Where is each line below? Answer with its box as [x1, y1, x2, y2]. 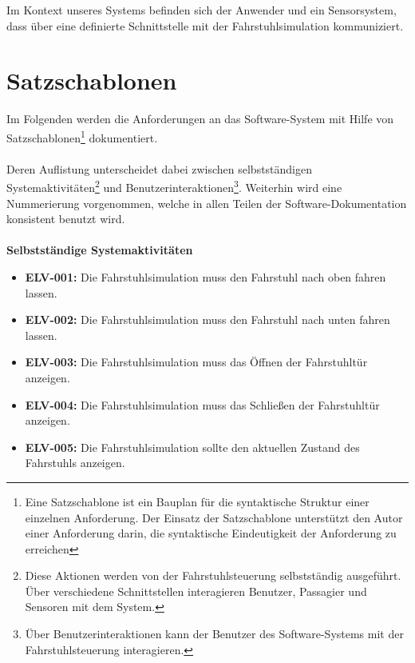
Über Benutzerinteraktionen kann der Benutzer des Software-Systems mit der [25, 625, 404, 642]
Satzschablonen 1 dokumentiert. [6, 126, 158, 146]
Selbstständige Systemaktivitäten [6, 242, 193, 258]
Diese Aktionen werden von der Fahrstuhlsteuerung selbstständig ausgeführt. [25, 567, 401, 584]
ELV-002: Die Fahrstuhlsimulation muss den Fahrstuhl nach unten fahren [25, 311, 390, 328]
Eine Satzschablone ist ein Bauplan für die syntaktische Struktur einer [25, 493, 370, 509]
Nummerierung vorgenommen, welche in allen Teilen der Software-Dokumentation [6, 194, 407, 211]
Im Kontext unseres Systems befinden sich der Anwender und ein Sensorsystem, [6, 2, 397, 18]
